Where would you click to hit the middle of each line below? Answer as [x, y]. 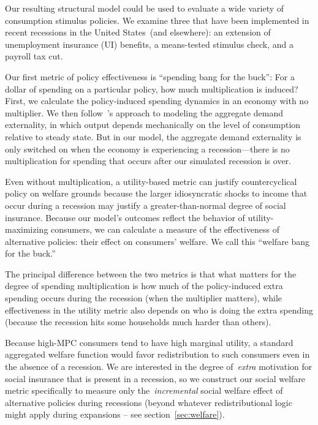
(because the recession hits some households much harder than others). [138, 322]
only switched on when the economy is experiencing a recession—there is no [147, 149]
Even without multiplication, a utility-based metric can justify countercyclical [151, 181]
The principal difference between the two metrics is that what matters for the [151, 273]
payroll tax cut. [34, 56]
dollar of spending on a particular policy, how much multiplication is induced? [152, 88]
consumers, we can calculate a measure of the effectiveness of [165, 229]
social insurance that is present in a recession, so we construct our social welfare [155, 378]
